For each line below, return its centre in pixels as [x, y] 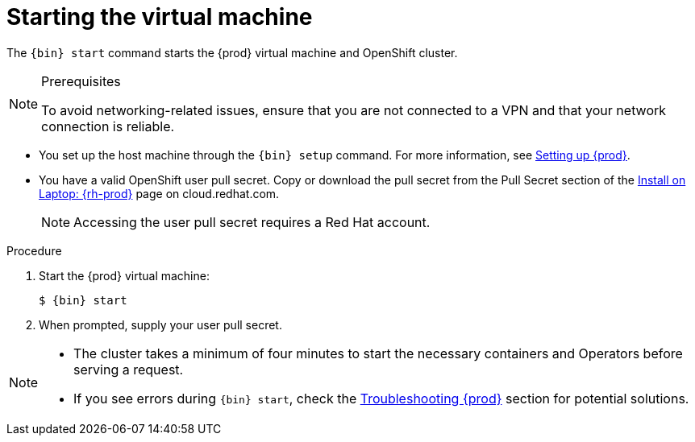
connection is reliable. [108, 126]
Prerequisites [81, 81]
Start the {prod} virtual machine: [124, 275]
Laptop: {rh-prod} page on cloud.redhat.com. [159, 193]
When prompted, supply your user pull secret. [160, 324]
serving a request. [129, 369]
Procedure [34, 250]
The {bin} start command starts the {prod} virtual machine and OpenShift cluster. [232, 52]
